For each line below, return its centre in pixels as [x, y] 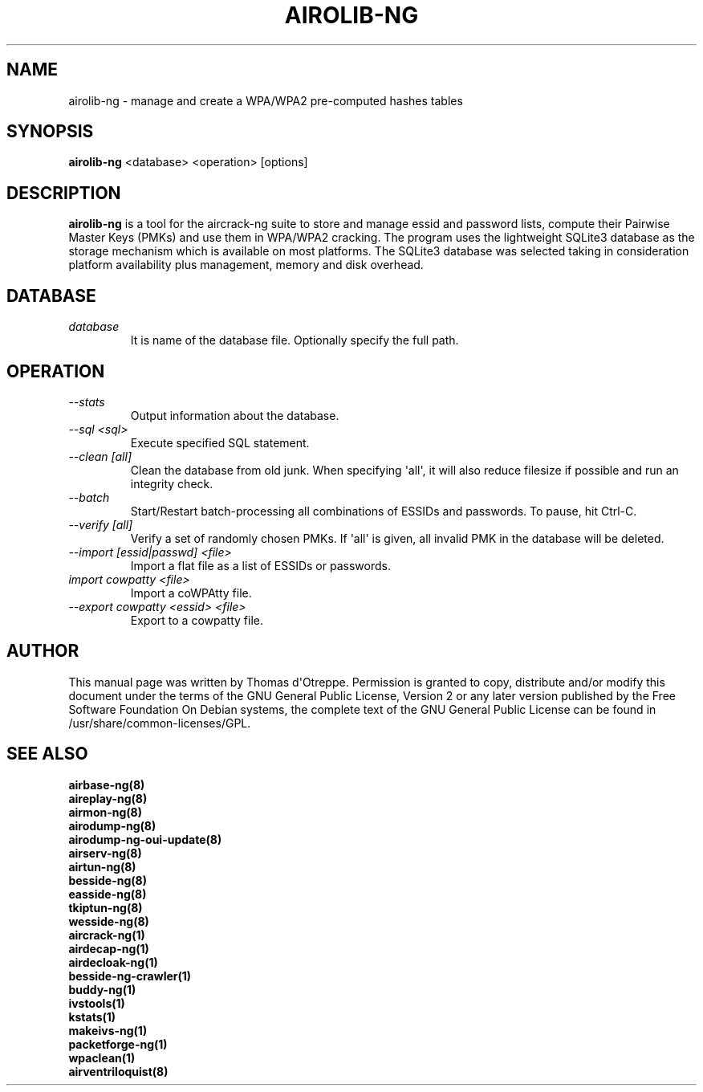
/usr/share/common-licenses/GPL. [160, 723]
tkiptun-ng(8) [106, 907]
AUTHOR [43, 651]
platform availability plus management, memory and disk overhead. [246, 265]
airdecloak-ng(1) [113, 962]
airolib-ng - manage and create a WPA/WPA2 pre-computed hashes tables [266, 100]
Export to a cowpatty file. [197, 620]
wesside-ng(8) [109, 921]
